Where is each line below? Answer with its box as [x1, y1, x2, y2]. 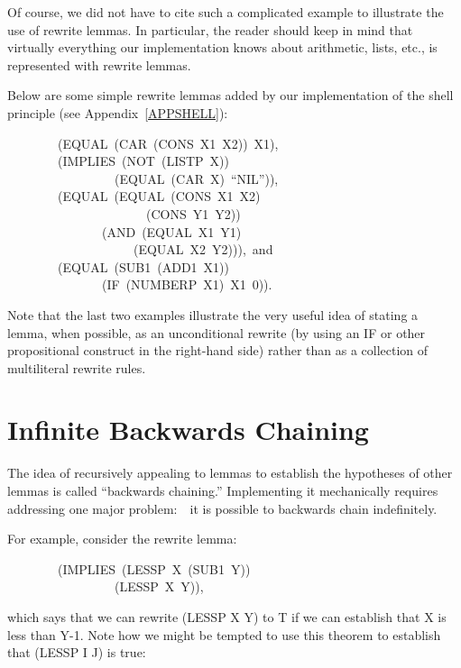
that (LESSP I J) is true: [7, 643, 146, 662]
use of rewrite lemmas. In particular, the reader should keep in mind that [7, 20, 413, 39]
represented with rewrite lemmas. [7, 55, 191, 74]
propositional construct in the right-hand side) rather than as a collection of [7, 341, 429, 360]
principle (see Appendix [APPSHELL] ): [7, 103, 228, 122]
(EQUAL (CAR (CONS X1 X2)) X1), [57, 133, 279, 152]
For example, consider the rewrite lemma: [7, 529, 237, 548]
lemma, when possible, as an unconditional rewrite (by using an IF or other [7, 323, 426, 342]
